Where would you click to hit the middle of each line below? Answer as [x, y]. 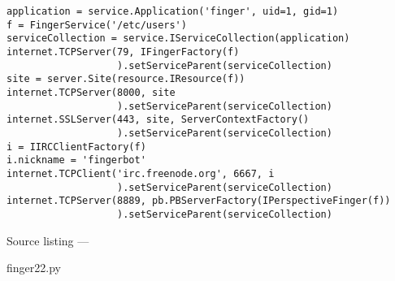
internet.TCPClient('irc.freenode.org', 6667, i [141, 173]
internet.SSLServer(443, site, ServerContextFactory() [158, 120]
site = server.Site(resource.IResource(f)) [126, 79]
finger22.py [34, 268]
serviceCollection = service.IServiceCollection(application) [178, 39]
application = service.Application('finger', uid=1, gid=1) [173, 11]
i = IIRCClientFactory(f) [76, 147]
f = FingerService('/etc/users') [97, 25]
